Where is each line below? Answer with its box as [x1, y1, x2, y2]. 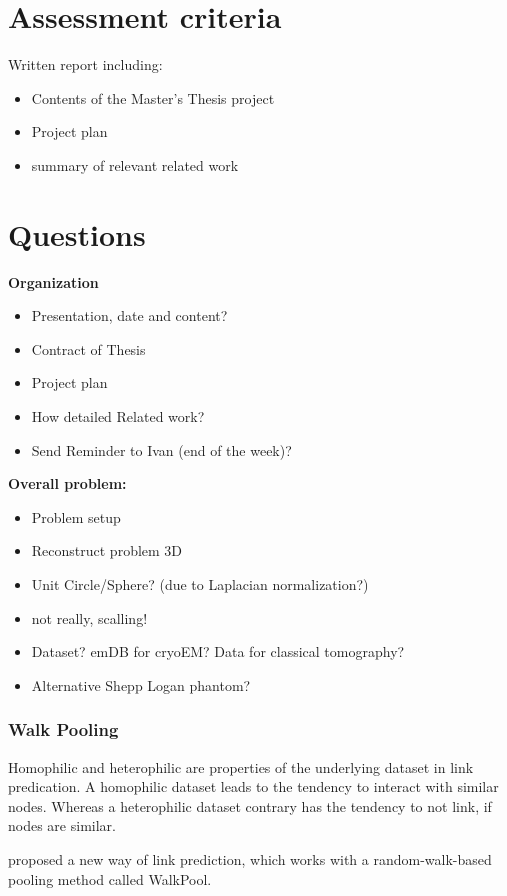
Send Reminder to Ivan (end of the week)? [31, 439, 292, 460]
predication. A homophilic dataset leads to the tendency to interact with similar [8, 776, 499, 797]
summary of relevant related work [31, 154, 239, 175]
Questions [8, 213, 146, 254]
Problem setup [31, 506, 121, 527]
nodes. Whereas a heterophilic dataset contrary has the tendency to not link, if [8, 795, 492, 816]
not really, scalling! [31, 607, 148, 628]
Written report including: [8, 54, 163, 75]
